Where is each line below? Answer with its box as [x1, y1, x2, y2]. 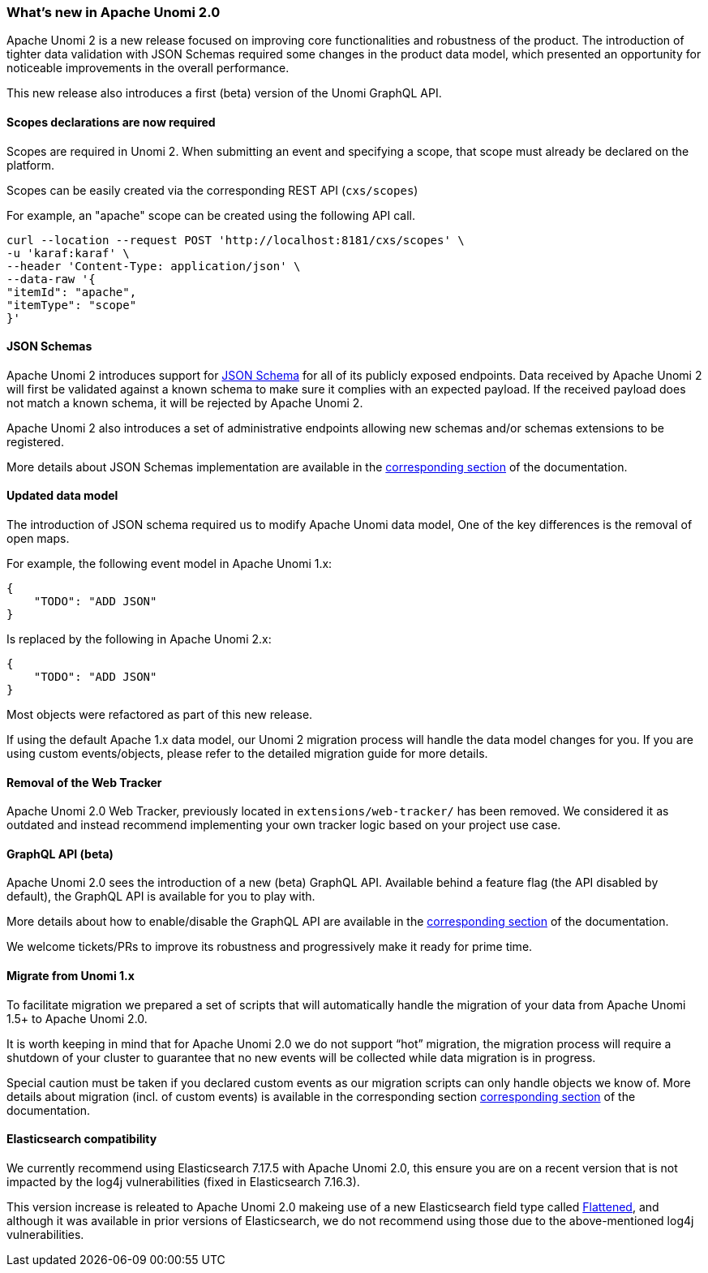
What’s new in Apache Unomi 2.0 [6, 4, 221, 20]
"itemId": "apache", [6, 285, 137, 299]
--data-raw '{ [6, 272, 96, 286]
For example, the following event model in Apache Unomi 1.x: [6, 557, 333, 571]
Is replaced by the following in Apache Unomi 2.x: [6, 632, 272, 647]
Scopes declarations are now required [6, 114, 216, 129]
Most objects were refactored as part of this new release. [6, 707, 313, 722]
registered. [6, 434, 64, 449]
